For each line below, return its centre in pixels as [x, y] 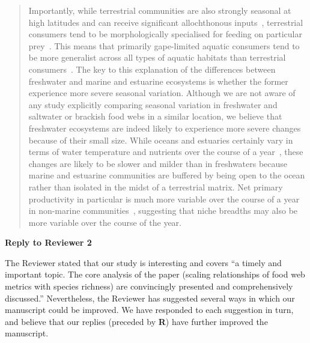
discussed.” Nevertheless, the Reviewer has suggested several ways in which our [150, 298]
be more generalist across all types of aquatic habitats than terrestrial [157, 57]
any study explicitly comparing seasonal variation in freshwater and [153, 104]
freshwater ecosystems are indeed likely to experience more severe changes [165, 128]
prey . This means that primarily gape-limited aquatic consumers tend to [164, 45]
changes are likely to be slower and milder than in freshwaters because [158, 163]
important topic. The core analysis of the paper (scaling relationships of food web [155, 274]
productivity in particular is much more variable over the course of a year [164, 199]
